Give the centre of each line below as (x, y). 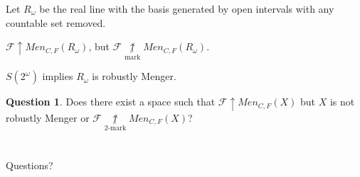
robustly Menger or (48, 117)
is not (342, 102)
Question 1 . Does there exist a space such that (111, 102)
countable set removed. (56, 22)
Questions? (30, 165)
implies (58, 76)
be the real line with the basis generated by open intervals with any (187, 8)
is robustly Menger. (134, 76)
